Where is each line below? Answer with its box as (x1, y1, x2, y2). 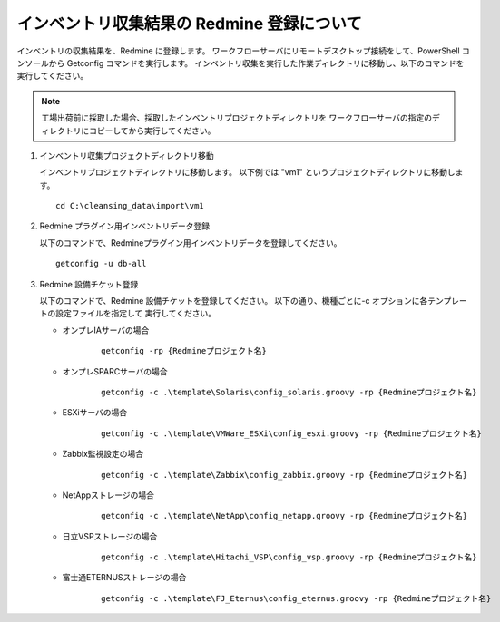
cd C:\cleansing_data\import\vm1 (55, 200, 204, 211)
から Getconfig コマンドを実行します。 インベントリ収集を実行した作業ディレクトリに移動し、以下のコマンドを (48, 57, 465, 68)
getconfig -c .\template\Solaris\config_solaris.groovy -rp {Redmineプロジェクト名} (101, 386, 477, 397)
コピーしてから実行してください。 (88, 125, 216, 136)
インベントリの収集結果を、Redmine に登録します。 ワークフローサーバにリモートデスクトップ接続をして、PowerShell (16, 45, 460, 56)
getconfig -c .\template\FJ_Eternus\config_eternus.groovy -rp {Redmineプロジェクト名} (101, 593, 492, 603)
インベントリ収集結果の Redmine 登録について (16, 14, 363, 34)
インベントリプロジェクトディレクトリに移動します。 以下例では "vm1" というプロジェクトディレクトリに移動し (39, 167, 456, 178)
